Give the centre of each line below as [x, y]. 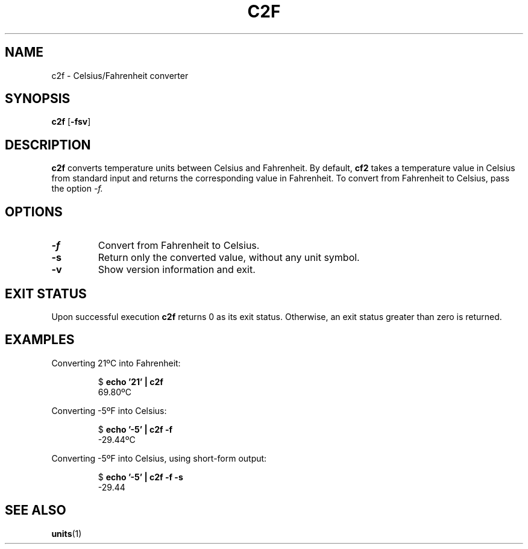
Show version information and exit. [177, 270]
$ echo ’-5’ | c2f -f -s [140, 477]
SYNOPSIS [38, 99]
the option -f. [77, 189]
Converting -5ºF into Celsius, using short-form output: [159, 458]
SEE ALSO [36, 510]
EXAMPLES [40, 340]
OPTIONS [34, 212]
